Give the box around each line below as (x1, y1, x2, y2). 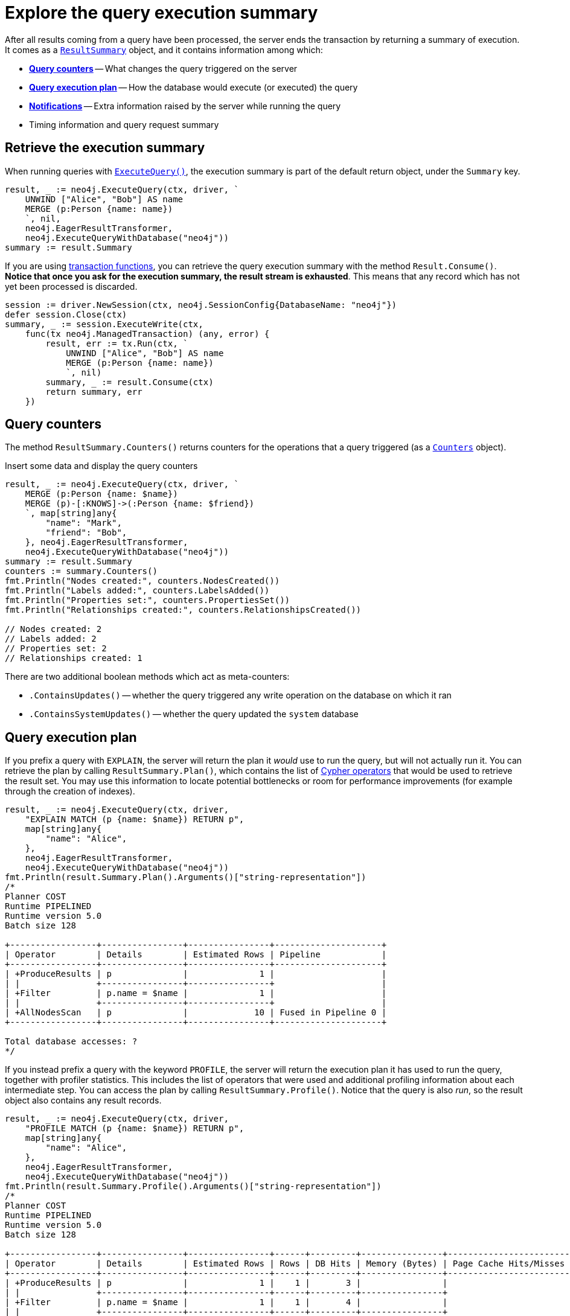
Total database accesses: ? (5, 1037, 138, 1047)
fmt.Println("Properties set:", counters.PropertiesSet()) (5, 595, 290, 605)
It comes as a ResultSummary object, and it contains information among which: (5, 44, 323, 55)
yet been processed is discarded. (5, 281, 138, 292)
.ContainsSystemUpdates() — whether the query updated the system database (29, 709, 359, 720)
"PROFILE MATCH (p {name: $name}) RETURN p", (25, 1123, 245, 1134)
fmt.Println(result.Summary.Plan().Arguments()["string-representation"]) (5, 872, 367, 883)
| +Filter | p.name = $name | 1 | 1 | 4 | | (5, 1297, 448, 1308)
